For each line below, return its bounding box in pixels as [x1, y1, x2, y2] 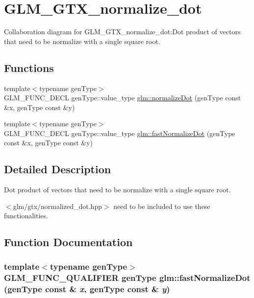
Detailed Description [4, 161, 111, 177]
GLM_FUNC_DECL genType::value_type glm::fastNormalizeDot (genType [4, 128, 235, 138]
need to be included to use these [113, 201, 210, 211]
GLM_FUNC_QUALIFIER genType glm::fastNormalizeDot [4, 271, 251, 283]
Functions [4, 60, 54, 75]
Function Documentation [4, 234, 133, 250]
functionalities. [4, 210, 48, 221]
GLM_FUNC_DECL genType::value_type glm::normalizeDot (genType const [4, 92, 241, 103]
